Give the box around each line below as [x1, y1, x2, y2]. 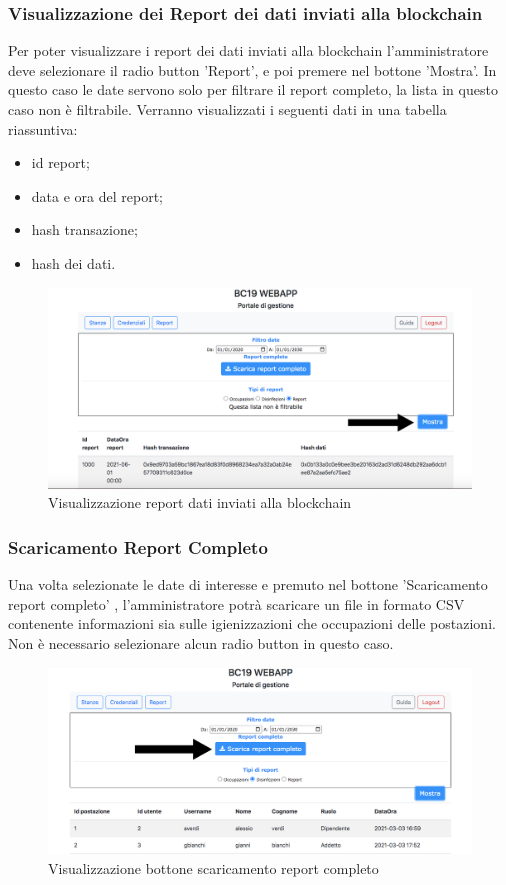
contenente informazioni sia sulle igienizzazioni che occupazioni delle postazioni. [8, 613, 496, 634]
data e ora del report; [31, 185, 163, 206]
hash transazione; [31, 219, 138, 240]
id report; [31, 152, 90, 173]
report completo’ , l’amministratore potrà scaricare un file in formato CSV [8, 593, 465, 614]
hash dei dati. [31, 252, 116, 273]
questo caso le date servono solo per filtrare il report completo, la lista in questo [8, 79, 498, 100]
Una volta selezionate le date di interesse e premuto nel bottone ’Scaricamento [8, 574, 488, 595]
